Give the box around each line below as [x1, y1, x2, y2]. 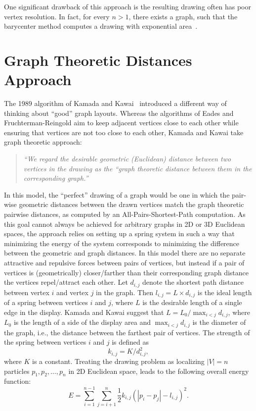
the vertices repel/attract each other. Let [4, 277, 128, 287]
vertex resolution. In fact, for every [4, 11, 110, 21]
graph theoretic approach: [4, 137, 82, 147]
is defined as [112, 337, 149, 347]
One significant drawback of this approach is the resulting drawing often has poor [4, 1, 251, 11]
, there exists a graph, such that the [128, 11, 238, 21]
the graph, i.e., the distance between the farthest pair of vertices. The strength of [4, 327, 250, 337]
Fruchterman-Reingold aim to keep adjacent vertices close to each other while [4, 117, 239, 128]
